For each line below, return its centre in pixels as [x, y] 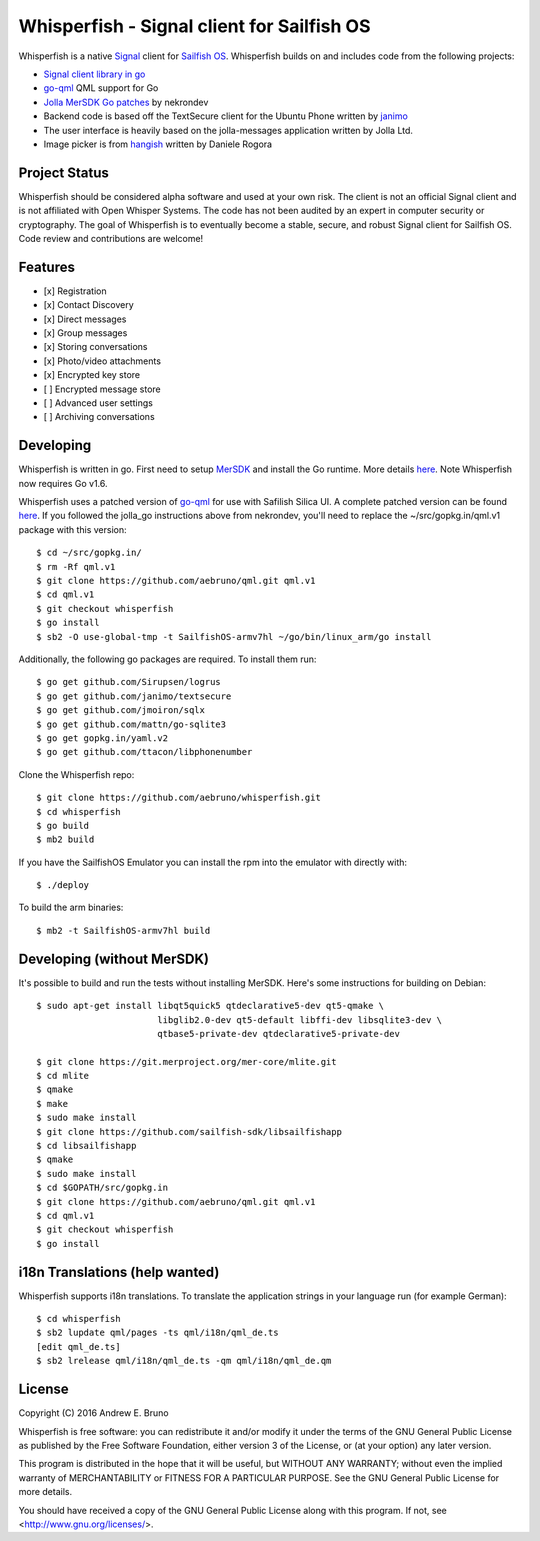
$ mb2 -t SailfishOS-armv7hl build [123, 930]
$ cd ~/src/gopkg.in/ [89, 553]
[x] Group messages [85, 333]
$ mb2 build [65, 839]
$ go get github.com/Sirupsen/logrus [129, 682]
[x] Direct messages [85, 319]
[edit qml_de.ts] [78, 1346]
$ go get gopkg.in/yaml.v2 [102, 738]
